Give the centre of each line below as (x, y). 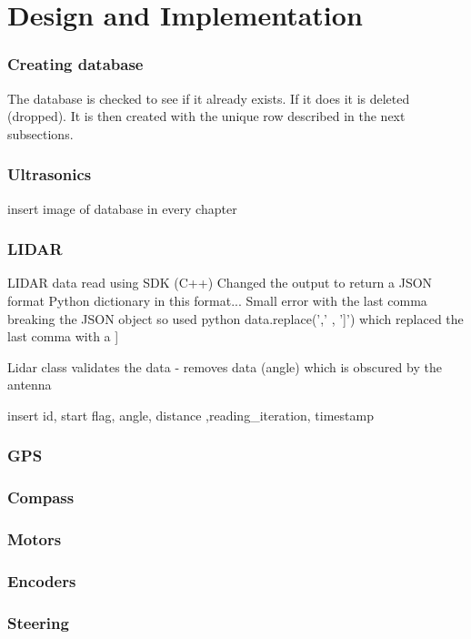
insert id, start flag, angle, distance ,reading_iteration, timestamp (190, 415)
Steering (38, 622)
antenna (30, 385)
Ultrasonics (50, 174)
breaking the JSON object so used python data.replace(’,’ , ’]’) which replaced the (235, 318)
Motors (35, 539)
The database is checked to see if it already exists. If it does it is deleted (209, 98)
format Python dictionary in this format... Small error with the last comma (217, 300)
